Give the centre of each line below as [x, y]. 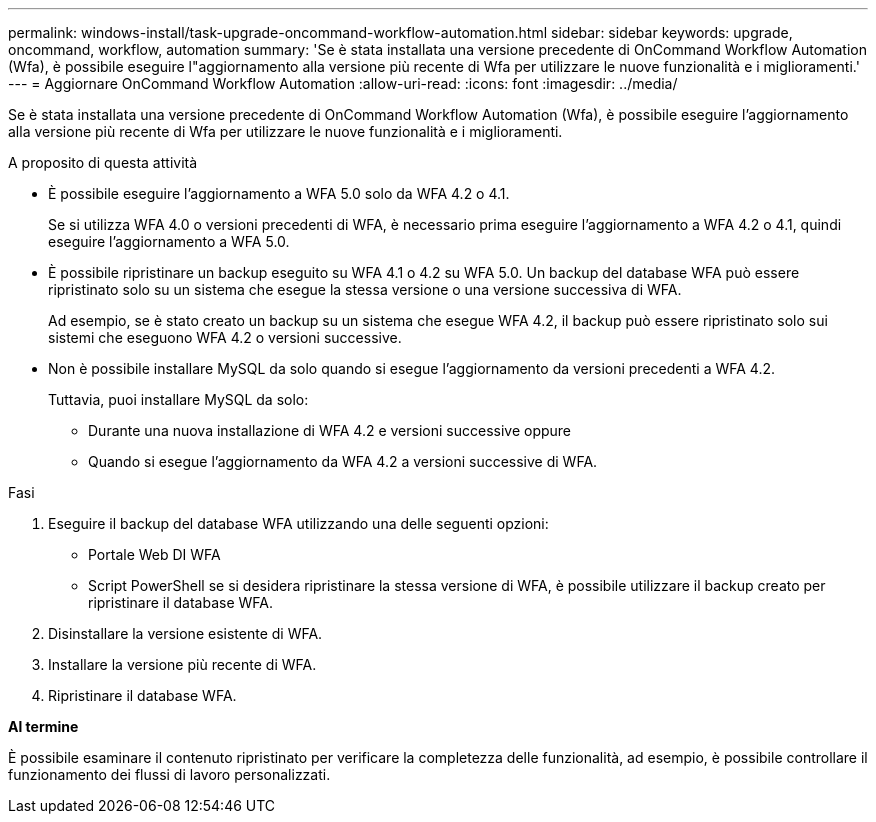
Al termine [43, 726]
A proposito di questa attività [103, 162]
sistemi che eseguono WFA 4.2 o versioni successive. [225, 337]
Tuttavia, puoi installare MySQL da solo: [178, 399]
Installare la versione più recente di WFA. [182, 664]
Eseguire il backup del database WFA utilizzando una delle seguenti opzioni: [298, 523]
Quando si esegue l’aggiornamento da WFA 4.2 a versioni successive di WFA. [343, 461]
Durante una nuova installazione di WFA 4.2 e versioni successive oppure [330, 430]
